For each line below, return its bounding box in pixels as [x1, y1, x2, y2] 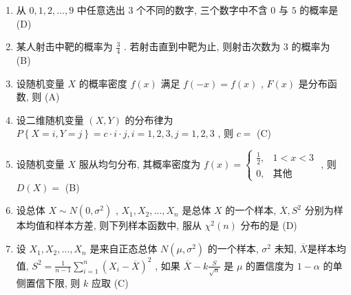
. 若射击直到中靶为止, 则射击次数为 [124, 39, 281, 54]
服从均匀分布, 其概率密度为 [78, 156, 201, 171]
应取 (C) [91, 275, 129, 289]
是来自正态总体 [89, 241, 158, 256]
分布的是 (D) [240, 218, 297, 232]
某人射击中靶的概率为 [16, 39, 113, 54]
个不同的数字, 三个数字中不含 [136, 3, 268, 17]
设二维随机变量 [16, 112, 84, 127]
